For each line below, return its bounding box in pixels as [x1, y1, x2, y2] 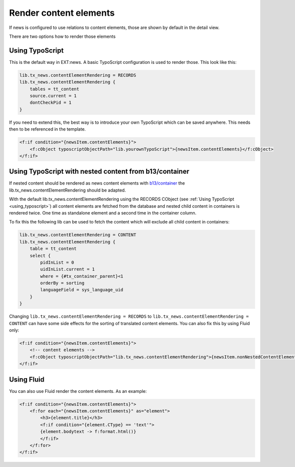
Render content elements [9, 7, 115, 18]
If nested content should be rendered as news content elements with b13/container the [9, 180, 185, 186]
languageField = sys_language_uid [40, 287, 123, 293]
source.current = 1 [29, 93, 77, 98]
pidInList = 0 [40, 259, 74, 265]
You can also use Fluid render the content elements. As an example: [9, 388, 147, 394]
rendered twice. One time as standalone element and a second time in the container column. [9, 210, 197, 216]
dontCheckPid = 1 [29, 100, 72, 106]
